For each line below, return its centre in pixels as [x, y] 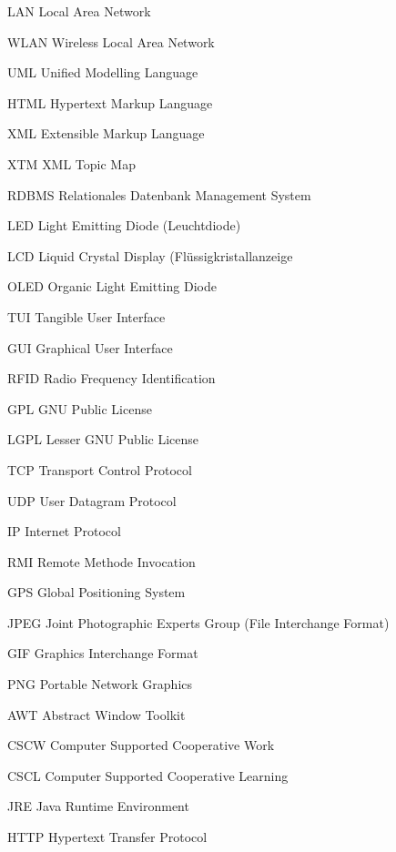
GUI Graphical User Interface [90, 347]
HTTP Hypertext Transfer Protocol [107, 837]
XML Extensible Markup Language [106, 133]
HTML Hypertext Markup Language [110, 102]
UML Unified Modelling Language [103, 72]
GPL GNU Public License [80, 408]
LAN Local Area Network [79, 11]
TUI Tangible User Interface [86, 316]
